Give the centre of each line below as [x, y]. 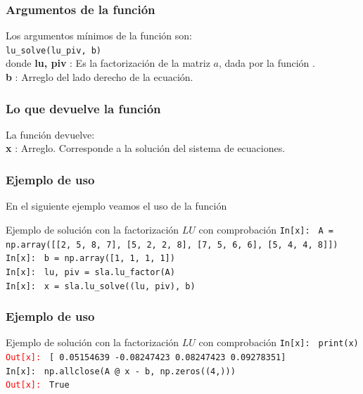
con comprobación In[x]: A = [266, 229]
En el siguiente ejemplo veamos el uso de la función [116, 206]
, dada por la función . [267, 63]
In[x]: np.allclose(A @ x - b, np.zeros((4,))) [121, 371]
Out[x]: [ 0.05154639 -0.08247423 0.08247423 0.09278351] [146, 358]
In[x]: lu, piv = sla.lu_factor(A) [90, 272]
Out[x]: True [38, 385]
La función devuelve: [50, 134]
